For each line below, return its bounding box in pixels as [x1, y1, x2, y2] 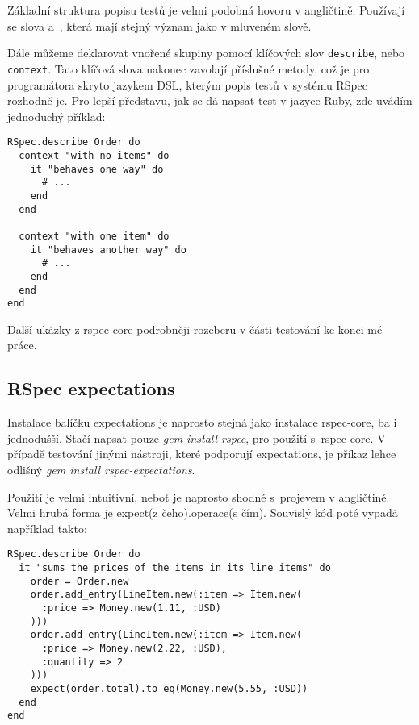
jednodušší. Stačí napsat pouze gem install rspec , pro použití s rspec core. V [7, 429, 386, 446]
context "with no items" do [19, 149, 170, 161]
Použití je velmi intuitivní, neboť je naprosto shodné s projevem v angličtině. [7, 488, 390, 505]
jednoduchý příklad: [7, 107, 106, 124]
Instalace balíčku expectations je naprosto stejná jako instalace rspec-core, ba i [7, 414, 397, 431]
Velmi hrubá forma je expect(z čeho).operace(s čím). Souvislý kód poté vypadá [7, 504, 398, 521]
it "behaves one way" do [30, 163, 164, 175]
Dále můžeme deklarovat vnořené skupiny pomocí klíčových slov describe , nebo [7, 44, 405, 61]
